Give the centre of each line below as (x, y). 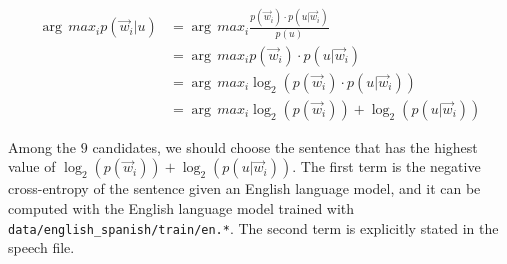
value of (32, 166)
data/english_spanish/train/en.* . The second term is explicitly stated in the (253, 227)
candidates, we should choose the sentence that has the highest (285, 146)
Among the (42, 146)
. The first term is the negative (386, 166)
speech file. (41, 247)
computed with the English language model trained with (181, 207)
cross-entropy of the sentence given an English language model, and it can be (244, 188)
